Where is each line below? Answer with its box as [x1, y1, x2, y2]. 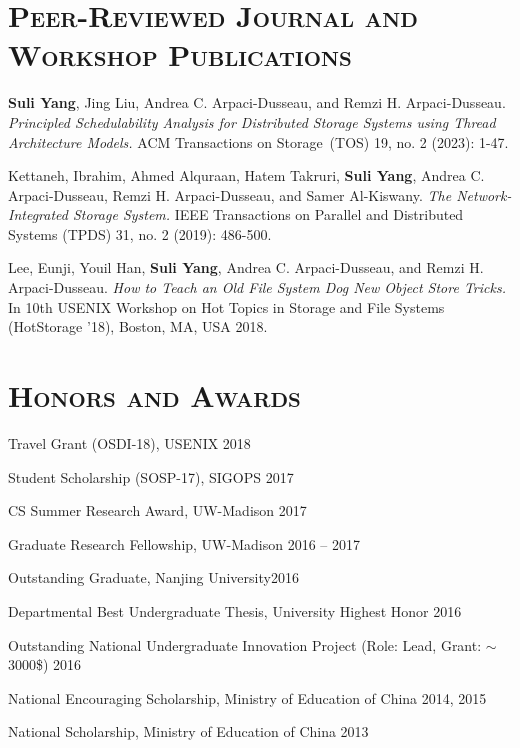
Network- [456, 184, 512, 205]
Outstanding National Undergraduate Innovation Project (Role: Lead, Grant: [8, 634, 482, 655]
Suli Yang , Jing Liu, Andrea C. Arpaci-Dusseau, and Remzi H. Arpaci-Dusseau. [8, 92, 506, 113]
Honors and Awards [8, 375, 301, 416]
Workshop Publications [8, 34, 352, 75]
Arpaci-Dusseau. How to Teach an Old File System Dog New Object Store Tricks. [8, 277, 506, 298]
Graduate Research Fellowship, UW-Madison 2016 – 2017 [8, 533, 360, 554]
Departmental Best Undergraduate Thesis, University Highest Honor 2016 [8, 600, 462, 621]
